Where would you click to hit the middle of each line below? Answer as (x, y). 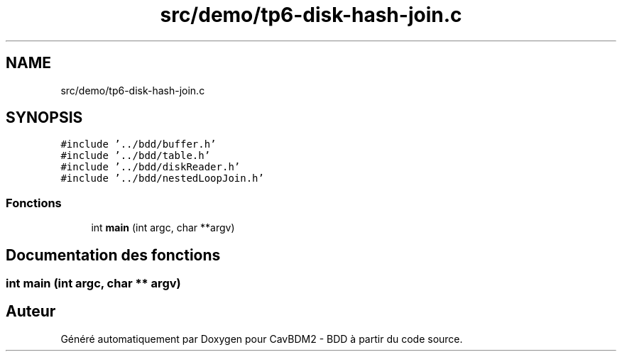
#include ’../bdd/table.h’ (136, 156)
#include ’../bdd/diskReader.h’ (151, 167)
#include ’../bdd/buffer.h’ (138, 144)
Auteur (31, 312)
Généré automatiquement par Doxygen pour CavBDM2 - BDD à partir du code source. (262, 339)
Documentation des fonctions (113, 255)
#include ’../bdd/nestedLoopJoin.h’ (162, 178)
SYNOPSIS (44, 118)
